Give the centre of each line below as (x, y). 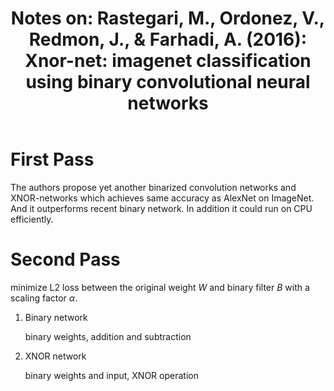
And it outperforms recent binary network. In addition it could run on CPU (161, 208)
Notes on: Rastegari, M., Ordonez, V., (168, 18)
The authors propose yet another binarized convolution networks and (153, 187)
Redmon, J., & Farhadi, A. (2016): (168, 39)
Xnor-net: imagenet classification (168, 61)
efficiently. (32, 219)
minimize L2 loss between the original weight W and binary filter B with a (160, 287)
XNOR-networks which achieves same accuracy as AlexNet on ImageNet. (162, 198)
